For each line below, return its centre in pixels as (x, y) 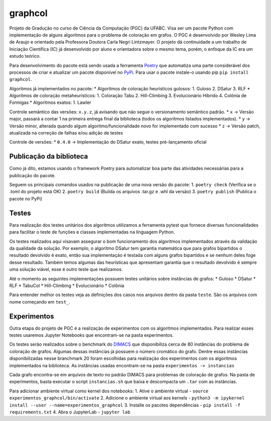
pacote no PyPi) (26, 199)
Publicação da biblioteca (49, 156)
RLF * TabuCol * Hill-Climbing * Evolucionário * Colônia (67, 286)
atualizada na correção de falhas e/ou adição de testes (66, 133)
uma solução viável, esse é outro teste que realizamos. (66, 269)
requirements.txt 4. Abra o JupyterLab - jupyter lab (70, 412)
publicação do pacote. (33, 175)
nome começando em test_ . (40, 302)
